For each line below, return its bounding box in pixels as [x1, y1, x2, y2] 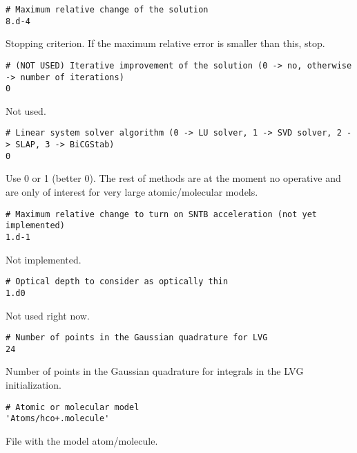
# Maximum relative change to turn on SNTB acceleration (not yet [6, 209, 318, 219]
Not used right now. [6, 308, 90, 322]
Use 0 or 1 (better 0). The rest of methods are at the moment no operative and [6, 171, 341, 185]
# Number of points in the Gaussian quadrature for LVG [6, 333, 268, 343]
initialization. [6, 378, 61, 391]
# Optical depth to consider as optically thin [6, 277, 229, 287]
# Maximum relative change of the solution [6, 5, 209, 15]
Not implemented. [6, 252, 81, 266]
